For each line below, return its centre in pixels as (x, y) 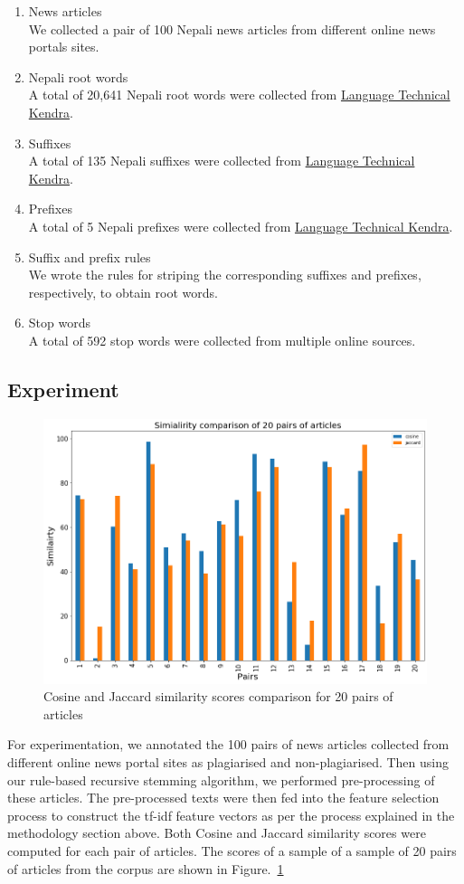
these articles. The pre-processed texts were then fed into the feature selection (223, 798)
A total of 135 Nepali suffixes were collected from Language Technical (222, 161)
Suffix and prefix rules (90, 257)
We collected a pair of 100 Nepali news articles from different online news (232, 29)
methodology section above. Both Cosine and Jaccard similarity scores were (217, 833)
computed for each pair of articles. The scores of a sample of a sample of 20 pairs (232, 850)
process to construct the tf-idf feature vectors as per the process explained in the (231, 815)
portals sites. (64, 47)
